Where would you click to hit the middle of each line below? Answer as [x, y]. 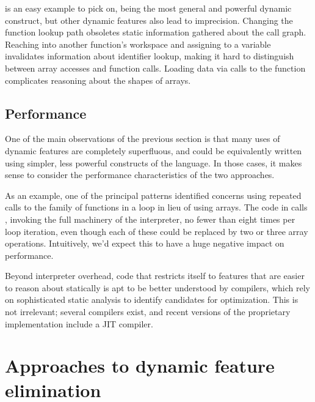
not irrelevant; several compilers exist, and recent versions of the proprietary [148, 312]
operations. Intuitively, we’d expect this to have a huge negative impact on [145, 243]
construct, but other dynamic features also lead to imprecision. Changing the [149, 20]
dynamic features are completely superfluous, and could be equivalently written [154, 150]
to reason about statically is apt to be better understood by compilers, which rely [157, 287]
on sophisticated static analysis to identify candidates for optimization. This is [152, 300]
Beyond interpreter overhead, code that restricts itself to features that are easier [155, 276]
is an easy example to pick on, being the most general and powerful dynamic [148, 8]
